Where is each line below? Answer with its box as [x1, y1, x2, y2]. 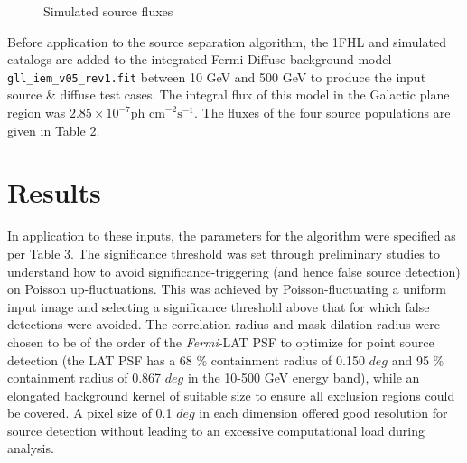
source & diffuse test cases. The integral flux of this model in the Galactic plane [7, 85, 450, 104]
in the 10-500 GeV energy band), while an [187, 368, 420, 387]
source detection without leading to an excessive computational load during [7, 420, 425, 439]
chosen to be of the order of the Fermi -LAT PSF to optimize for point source [7, 332, 434, 351]
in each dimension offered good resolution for [199, 403, 448, 422]
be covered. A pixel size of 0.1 [7, 403, 173, 422]
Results [7, 174, 101, 211]
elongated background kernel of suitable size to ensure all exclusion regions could [7, 385, 455, 404]
